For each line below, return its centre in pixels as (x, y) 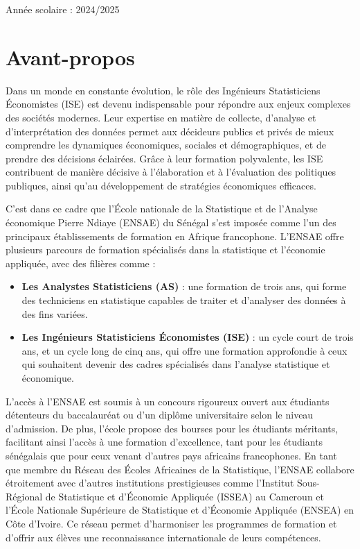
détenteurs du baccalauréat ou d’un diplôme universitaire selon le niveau (160, 415)
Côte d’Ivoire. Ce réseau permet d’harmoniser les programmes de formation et (171, 523)
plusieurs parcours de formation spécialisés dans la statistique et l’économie (165, 250)
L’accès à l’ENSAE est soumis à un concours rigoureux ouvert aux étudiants (168, 401)
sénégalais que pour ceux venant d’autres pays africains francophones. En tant (171, 455)
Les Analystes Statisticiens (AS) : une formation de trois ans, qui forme (184, 286)
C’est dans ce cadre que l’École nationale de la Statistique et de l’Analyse (162, 209)
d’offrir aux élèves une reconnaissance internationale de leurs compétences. (163, 537)
